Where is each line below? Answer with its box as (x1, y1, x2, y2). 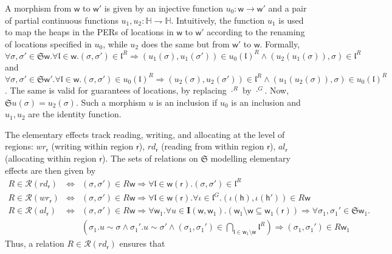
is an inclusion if (156, 95, 218, 108)
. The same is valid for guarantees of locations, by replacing (5, 83, 227, 96)
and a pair (268, 2, 307, 14)
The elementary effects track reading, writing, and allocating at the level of (5, 128, 285, 140)
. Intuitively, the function (171, 13, 265, 26)
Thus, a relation (5, 237, 64, 250)
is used (278, 13, 304, 26)
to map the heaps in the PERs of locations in (5, 26, 174, 38)
